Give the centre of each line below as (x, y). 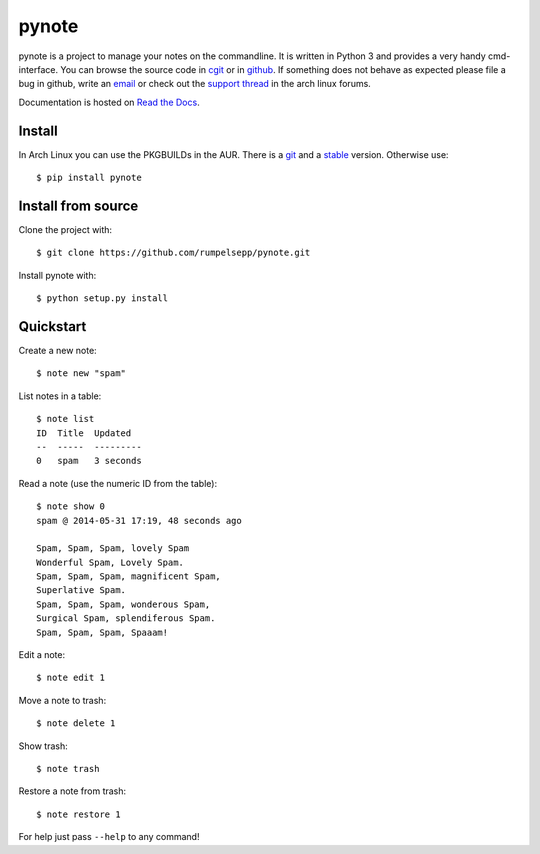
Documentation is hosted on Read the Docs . (109, 102)
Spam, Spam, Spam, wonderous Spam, (123, 604)
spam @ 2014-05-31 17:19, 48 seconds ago (139, 520)
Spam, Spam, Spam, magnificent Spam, (129, 576)
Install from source (78, 205)
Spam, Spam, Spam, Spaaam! (102, 632)
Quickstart (52, 326)
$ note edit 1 (70, 678)
